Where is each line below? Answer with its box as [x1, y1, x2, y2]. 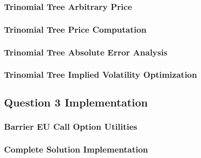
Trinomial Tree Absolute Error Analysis [4, 46, 168, 58]
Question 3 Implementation [4, 94, 148, 109]
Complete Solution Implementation [4, 143, 148, 155]
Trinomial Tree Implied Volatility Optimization [4, 68, 197, 81]
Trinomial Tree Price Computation [4, 23, 147, 35]
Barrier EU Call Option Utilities [4, 120, 137, 133]
